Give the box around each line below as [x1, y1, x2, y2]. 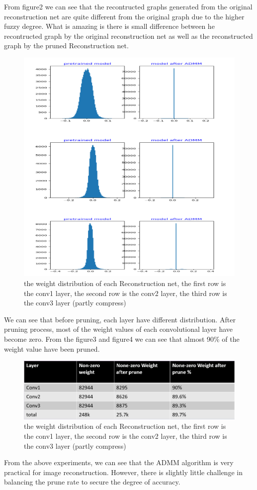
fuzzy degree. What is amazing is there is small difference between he [4, 21, 215, 31]
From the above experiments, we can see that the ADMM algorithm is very [4, 457, 234, 468]
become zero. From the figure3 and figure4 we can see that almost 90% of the [4, 333, 240, 344]
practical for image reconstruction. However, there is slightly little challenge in [4, 467, 243, 477]
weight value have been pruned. [4, 343, 100, 354]
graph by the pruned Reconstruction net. [4, 40, 129, 51]
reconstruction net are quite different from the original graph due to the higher [4, 11, 245, 21]
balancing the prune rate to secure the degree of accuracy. [4, 477, 180, 487]
